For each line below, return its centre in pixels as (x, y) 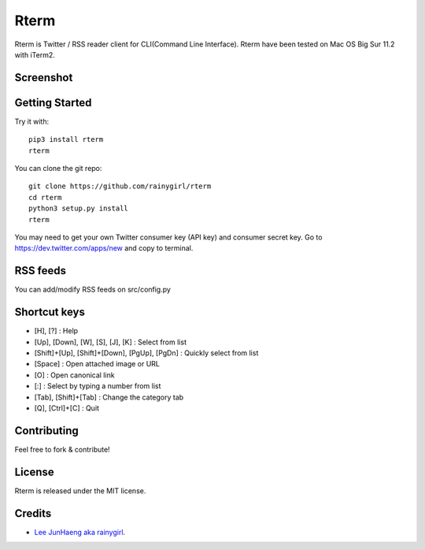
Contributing (46, 431)
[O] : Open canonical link (74, 375)
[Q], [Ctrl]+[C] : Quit (67, 408)
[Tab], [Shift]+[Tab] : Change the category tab (109, 397)
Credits (33, 513)
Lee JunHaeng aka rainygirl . (80, 532)
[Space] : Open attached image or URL (97, 364)
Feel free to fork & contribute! (62, 449)
